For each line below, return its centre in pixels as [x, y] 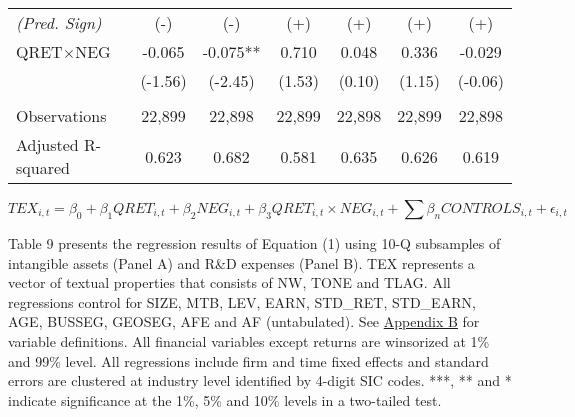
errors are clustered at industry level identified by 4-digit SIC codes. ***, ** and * [260, 380]
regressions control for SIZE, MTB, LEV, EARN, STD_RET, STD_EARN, [242, 301]
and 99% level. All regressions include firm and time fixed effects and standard [248, 360]
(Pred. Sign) [59, 22]
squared [43, 167]
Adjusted [47, 144]
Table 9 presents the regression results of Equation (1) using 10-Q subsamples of [254, 243]
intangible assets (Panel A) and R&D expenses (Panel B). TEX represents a [241, 262]
